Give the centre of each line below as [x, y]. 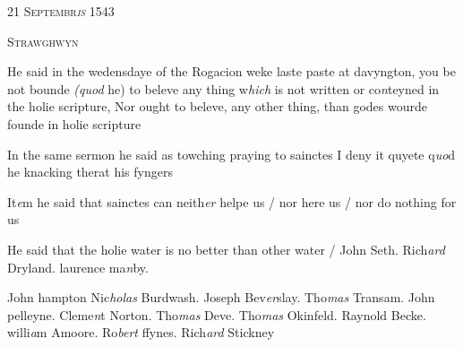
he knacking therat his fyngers [90, 172]
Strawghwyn [43, 41]
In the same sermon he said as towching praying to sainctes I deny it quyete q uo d [231, 154]
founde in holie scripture [74, 123]
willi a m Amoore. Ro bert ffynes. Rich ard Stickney [141, 332]
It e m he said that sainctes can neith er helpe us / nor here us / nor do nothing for [232, 201]
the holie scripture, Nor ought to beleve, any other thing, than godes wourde [217, 106]
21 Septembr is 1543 [61, 11]
